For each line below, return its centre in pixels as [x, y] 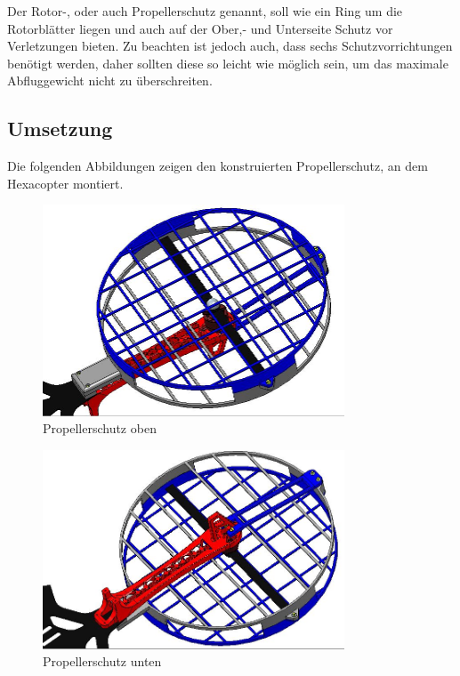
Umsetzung [60, 129]
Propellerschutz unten [102, 661]
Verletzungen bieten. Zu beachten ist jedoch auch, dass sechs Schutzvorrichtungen [230, 46]
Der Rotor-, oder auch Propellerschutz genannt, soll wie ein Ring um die [205, 11]
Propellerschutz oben [100, 428]
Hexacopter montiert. [65, 183]
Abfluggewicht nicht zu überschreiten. [110, 80]
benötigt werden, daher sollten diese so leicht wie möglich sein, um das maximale [228, 63]
